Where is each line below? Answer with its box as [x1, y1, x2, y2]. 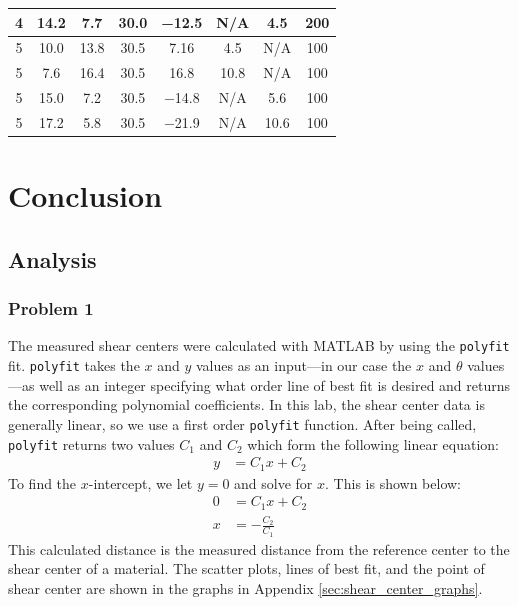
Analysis [8, 243, 97, 274]
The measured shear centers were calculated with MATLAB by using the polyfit [8, 335, 510, 356]
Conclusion [8, 175, 163, 216]
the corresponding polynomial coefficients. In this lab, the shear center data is [8, 394, 485, 415]
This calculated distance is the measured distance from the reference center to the [8, 538, 510, 559]
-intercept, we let [88, 472, 193, 493]
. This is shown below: [325, 472, 461, 493]
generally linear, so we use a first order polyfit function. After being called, [8, 413, 477, 434]
